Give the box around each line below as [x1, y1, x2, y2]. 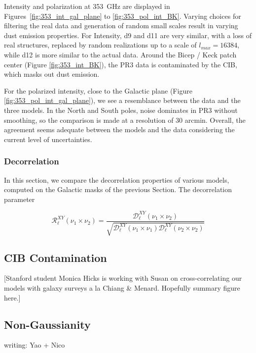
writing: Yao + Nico [4, 340, 65, 350]
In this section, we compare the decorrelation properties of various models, [4, 174, 229, 185]
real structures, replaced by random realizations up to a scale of [4, 40, 197, 50]
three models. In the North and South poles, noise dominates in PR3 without [4, 104, 238, 115]
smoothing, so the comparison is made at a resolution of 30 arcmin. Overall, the [4, 114, 246, 125]
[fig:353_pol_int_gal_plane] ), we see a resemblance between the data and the [4, 95, 241, 105]
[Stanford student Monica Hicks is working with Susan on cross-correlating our [4, 273, 242, 283]
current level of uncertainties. [4, 134, 92, 144]
